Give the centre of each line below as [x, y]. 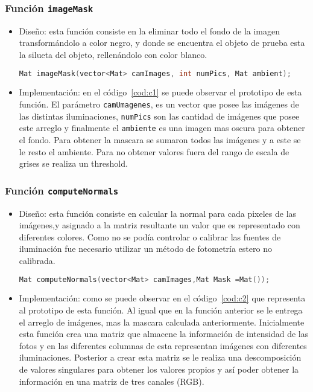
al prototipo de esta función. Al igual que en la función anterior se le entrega [161, 310]
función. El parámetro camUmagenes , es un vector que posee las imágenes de [159, 104]
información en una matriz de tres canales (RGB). [112, 381]
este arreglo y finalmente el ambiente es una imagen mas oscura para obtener [162, 128]
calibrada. [37, 260]
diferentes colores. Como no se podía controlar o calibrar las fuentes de [150, 236]
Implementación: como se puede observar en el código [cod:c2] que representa [162, 298]
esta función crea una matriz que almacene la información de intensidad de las [164, 334]
